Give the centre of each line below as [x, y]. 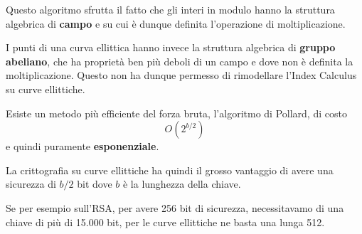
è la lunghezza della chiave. [182, 184]
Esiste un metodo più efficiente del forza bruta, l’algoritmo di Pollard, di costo [176, 113]
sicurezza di [31, 184]
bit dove [95, 184]
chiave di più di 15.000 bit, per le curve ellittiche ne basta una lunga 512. [165, 222]
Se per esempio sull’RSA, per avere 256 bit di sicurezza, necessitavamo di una [175, 207]
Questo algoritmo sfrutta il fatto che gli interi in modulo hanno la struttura [170, 9]
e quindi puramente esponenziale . [82, 146]
